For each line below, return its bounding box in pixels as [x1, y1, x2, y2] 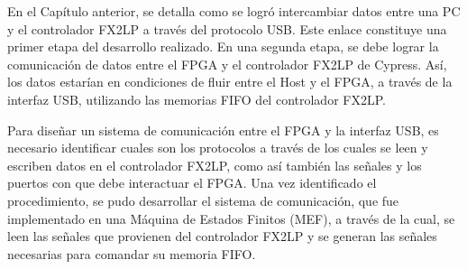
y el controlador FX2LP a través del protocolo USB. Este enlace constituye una [7, 19, 447, 38]
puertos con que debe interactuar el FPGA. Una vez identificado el [7, 173, 377, 192]
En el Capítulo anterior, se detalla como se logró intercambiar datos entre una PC [7, 2, 461, 20]
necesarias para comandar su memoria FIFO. [7, 244, 256, 263]
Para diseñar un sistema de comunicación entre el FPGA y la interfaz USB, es [7, 120, 439, 139]
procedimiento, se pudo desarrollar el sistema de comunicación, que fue [7, 190, 399, 209]
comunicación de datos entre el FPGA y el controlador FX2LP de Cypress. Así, [7, 54, 447, 73]
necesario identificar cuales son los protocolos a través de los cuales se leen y [7, 138, 428, 157]
